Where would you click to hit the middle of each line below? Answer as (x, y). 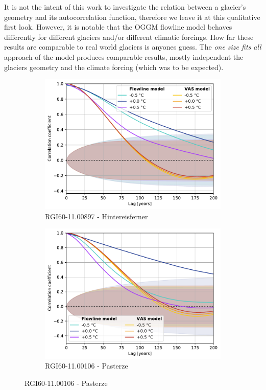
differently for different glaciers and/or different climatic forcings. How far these (129, 37)
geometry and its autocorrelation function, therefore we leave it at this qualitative (132, 17)
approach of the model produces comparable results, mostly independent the (124, 56)
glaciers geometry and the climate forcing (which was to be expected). (114, 67)
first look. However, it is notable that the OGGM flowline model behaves (118, 27)
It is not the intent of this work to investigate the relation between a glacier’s (125, 7)
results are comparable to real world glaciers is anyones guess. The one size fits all (133, 47)
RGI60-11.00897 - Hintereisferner (96, 216)
